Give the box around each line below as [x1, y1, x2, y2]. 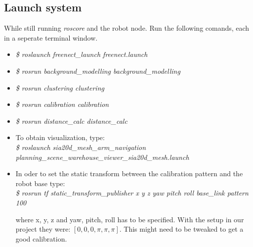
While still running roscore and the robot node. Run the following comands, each [4, 23, 250, 33]
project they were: [15, 224, 71, 234]
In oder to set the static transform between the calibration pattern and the [15, 168, 243, 179]
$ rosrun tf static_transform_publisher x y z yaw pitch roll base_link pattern [15, 188, 249, 198]
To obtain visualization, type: [15, 132, 105, 143]
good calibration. [15, 233, 67, 244]
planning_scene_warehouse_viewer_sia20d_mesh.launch [15, 151, 189, 162]
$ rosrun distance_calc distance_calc [15, 115, 127, 126]
